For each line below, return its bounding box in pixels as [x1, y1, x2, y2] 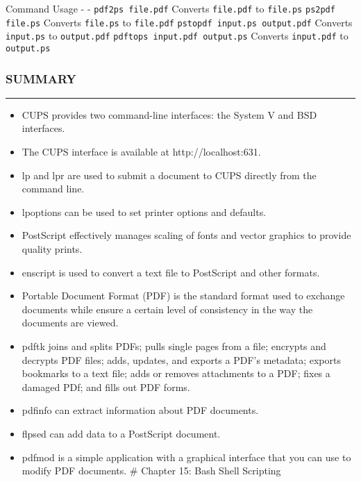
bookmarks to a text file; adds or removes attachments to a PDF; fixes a [22, 366, 330, 381]
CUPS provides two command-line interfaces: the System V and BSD [22, 107, 317, 122]
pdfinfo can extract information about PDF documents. [22, 403, 259, 417]
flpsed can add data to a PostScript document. [22, 426, 221, 440]
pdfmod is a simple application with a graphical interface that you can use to [22, 449, 351, 464]
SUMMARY [6, 69, 76, 87]
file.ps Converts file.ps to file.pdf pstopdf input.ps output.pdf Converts [6, 15, 353, 29]
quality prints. [22, 242, 83, 256]
